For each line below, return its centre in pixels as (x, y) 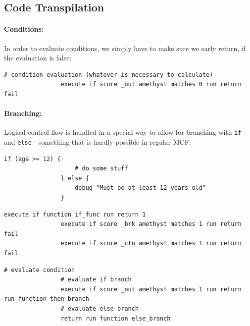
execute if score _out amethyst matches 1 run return (151, 289)
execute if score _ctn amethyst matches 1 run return (151, 244)
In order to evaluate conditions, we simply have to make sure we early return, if (125, 48)
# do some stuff (101, 169)
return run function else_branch (116, 318)
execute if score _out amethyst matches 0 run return (151, 84)
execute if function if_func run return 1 (75, 214)
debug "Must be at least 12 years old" (141, 188)
